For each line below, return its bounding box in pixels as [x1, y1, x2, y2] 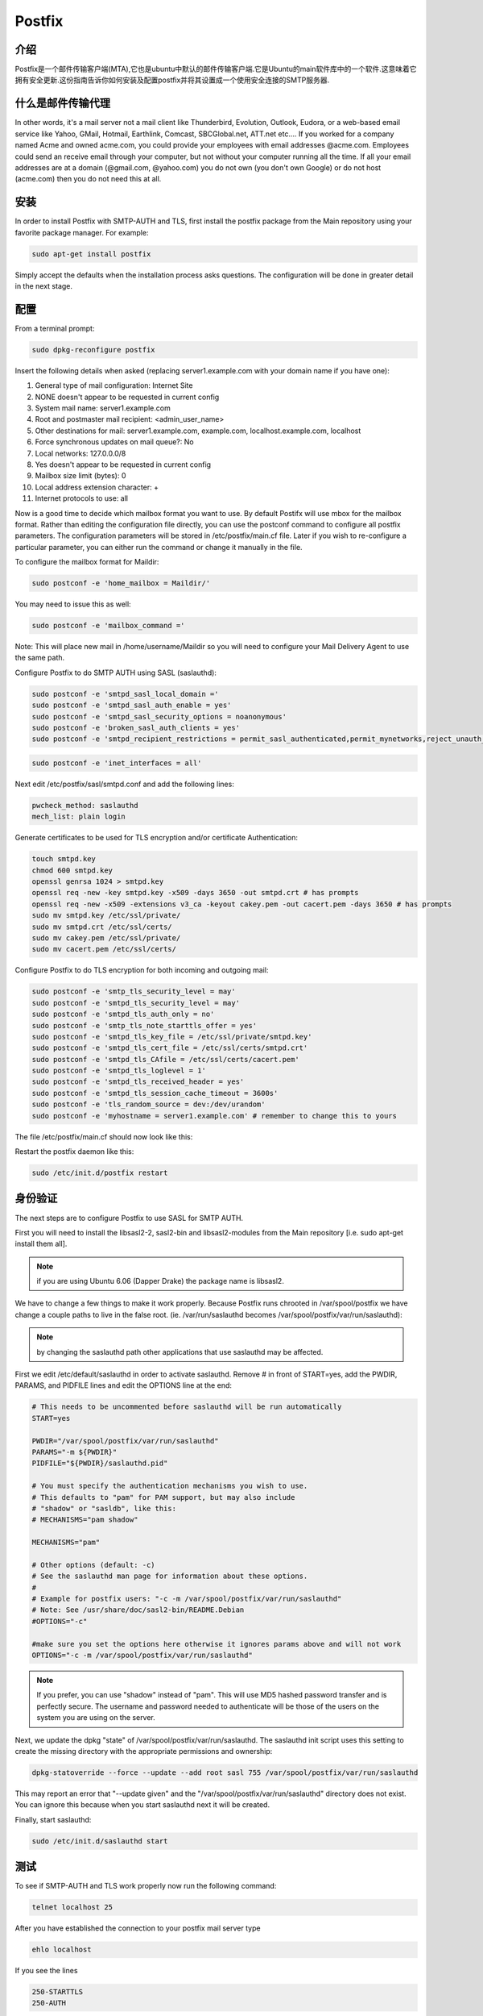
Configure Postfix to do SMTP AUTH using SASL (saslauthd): [14, 668, 217, 677]
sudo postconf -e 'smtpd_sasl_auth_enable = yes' [31, 701, 232, 710]
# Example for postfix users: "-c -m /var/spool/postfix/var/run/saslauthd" [31, 1594, 342, 1604]
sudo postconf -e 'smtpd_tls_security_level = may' [31, 998, 241, 1007]
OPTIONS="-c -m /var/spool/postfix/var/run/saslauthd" [31, 1651, 253, 1660]
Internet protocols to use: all [35, 494, 129, 503]
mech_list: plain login [31, 812, 126, 822]
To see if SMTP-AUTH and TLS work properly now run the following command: [14, 1881, 277, 1891]
